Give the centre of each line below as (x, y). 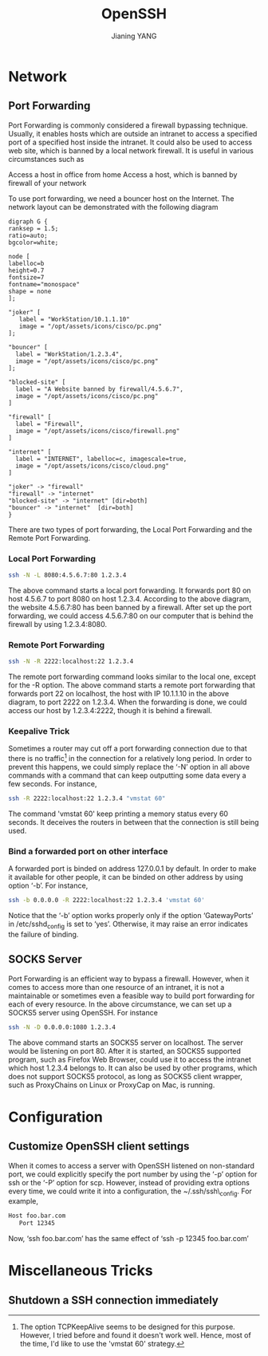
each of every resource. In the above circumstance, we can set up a (120, 1004)
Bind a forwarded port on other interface (88, 851)
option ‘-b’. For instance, (48, 885)
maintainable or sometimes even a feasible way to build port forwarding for (132, 995)
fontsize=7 (26, 277)
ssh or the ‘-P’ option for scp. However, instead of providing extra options (129, 1182)
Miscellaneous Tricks (81, 1271)
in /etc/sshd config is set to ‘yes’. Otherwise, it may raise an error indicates (128, 924)
